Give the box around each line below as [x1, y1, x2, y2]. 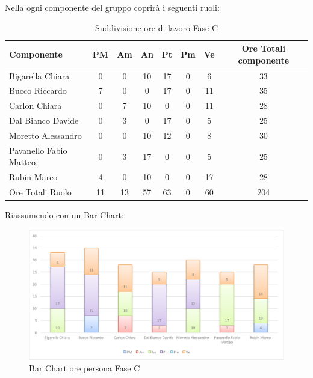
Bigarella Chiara [9, 69, 70, 82]
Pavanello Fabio [9, 144, 67, 156]
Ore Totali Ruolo [9, 186, 72, 198]
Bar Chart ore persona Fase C [29, 362, 140, 374]
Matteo [9, 156, 36, 168]
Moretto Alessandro [9, 129, 82, 141]
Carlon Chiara [9, 99, 62, 112]
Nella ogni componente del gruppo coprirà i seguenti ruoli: [5, 1, 220, 13]
